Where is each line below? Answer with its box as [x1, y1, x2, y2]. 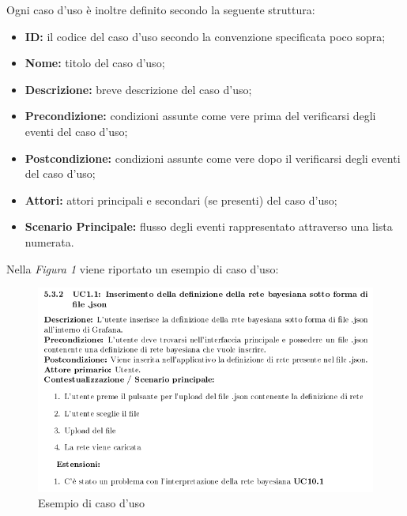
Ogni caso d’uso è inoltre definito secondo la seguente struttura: [6, 2, 315, 17]
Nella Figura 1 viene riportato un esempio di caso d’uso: [6, 260, 279, 277]
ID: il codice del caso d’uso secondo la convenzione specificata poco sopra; [24, 28, 386, 44]
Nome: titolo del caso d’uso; [24, 55, 165, 71]
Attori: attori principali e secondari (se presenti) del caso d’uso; [24, 191, 337, 208]
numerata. [24, 233, 74, 250]
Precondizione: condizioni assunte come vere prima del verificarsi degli [24, 107, 376, 124]
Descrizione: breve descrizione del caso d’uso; [24, 81, 252, 97]
